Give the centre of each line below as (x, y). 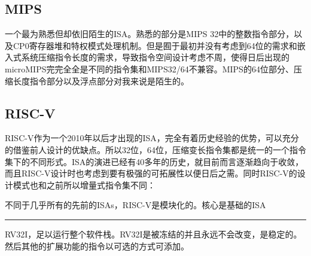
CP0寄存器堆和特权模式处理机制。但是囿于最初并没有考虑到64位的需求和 (155, 45)
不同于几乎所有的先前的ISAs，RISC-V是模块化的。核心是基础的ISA (135, 205)
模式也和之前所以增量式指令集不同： (84, 185)
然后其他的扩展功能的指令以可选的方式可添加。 (97, 246)
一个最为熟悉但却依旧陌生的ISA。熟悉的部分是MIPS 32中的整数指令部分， (150, 34)
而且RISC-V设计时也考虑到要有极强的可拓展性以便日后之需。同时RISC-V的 (151, 173)
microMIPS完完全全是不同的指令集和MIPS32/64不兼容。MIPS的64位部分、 (149, 68)
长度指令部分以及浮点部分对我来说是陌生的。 (101, 80)
